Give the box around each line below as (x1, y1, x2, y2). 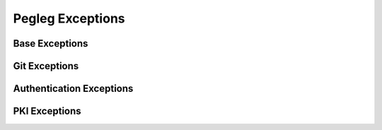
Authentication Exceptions (13, 83, 134, 95)
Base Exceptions (13, 37, 88, 49)
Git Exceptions (13, 60, 79, 72)
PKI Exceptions (13, 105, 81, 117)
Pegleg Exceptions (13, 11, 125, 26)
